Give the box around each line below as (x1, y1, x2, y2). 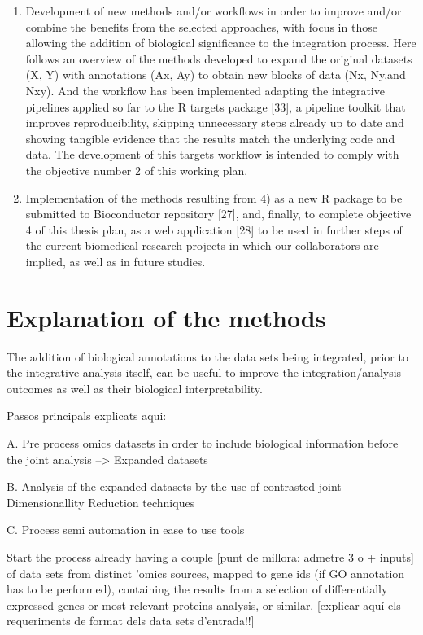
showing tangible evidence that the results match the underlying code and (25, 129, 395, 147)
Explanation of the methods (7, 300, 326, 334)
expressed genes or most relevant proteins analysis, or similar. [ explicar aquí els (7, 596, 401, 613)
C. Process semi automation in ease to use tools (7, 521, 245, 538)
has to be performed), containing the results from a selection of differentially (7, 580, 388, 598)
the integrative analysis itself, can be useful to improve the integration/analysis (7, 364, 402, 381)
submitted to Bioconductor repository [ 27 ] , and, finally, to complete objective (25, 205, 412, 222)
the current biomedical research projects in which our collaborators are (25, 237, 379, 254)
